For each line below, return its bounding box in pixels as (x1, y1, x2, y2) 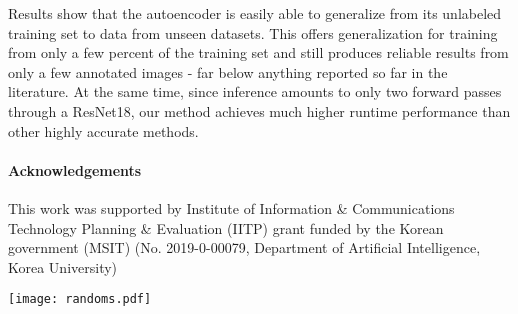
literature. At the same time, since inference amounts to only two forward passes (8, 81, 502, 102)
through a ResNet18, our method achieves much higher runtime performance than (8, 100, 511, 121)
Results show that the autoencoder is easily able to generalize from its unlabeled (8, 3, 502, 23)
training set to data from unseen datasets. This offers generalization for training (8, 22, 498, 43)
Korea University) (8, 256, 118, 277)
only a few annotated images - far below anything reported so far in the (8, 61, 448, 82)
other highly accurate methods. (8, 120, 199, 141)
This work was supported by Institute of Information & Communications (8, 197, 455, 218)
